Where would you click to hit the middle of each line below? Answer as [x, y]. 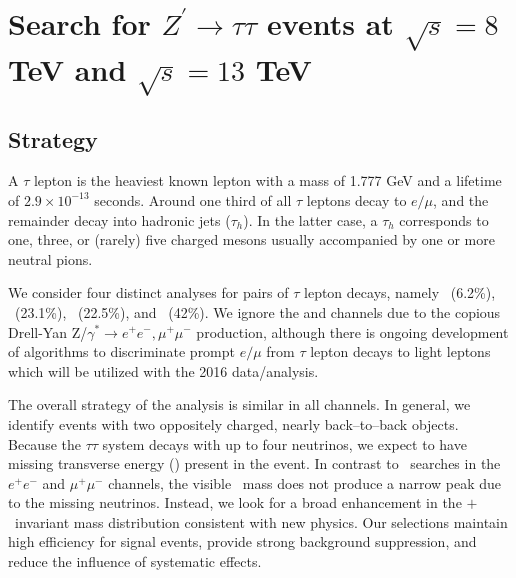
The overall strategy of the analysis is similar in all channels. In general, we [239, 404]
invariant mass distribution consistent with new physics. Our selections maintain [261, 521]
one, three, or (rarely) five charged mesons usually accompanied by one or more [251, 239]
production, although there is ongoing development [352, 331]
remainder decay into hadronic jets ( [119, 219]
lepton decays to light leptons [400, 351]
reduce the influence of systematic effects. [135, 561]
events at [330, 23]
